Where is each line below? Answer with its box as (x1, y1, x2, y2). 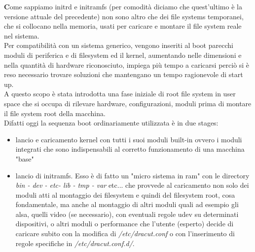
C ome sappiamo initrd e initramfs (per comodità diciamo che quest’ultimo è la (4, 1, 242, 11)
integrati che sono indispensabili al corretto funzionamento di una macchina (15, 144, 245, 154)
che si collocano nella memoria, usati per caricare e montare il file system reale (4, 21, 242, 31)
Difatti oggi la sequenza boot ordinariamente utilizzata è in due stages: (4, 118, 219, 128)
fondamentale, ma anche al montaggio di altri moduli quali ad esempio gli (15, 199, 239, 210)
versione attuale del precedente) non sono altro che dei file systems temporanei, (4, 11, 244, 21)
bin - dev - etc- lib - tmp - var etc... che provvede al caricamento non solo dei (15, 180, 249, 190)
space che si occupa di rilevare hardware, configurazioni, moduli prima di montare (4, 98, 252, 108)
